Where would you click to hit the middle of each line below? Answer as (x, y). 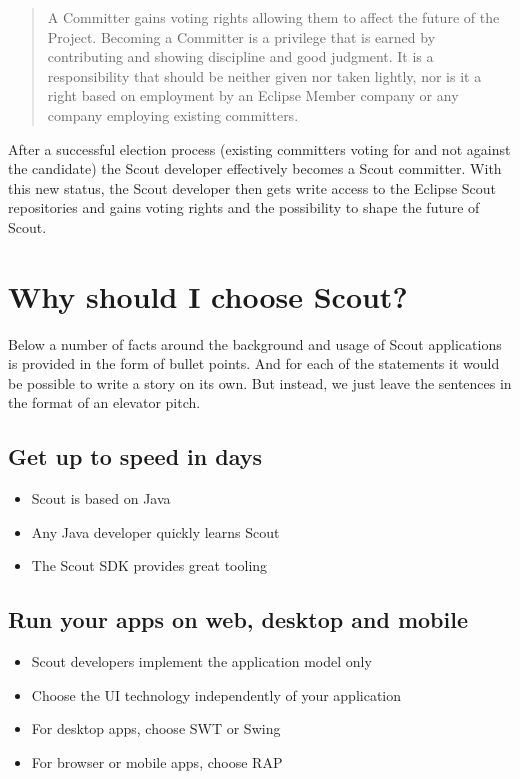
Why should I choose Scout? (208, 295)
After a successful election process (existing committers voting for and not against (259, 148)
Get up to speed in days (135, 456)
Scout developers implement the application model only (201, 661)
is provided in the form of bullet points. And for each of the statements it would (254, 363)
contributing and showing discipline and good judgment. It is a (240, 56)
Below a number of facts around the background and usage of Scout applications (255, 343)
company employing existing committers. (173, 114)
